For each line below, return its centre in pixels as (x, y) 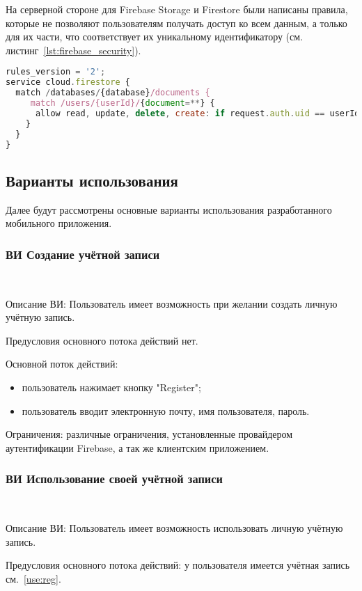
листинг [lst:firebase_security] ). (73, 50)
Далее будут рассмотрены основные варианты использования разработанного (169, 209)
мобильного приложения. (59, 223)
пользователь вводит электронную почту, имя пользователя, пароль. (166, 410)
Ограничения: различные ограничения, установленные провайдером (149, 434)
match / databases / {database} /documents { (113, 93)
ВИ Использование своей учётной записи (114, 479)
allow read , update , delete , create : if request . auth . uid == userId (197, 113)
